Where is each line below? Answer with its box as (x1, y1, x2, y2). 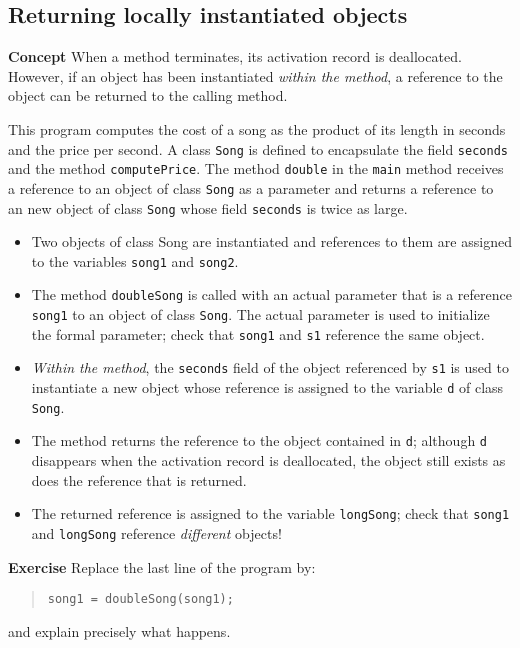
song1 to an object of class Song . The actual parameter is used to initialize (31, 304, 490, 325)
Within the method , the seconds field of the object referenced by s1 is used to (31, 357, 509, 378)
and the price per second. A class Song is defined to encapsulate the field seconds (8, 138, 508, 159)
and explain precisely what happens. (8, 620, 231, 641)
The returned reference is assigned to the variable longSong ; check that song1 (31, 503, 510, 524)
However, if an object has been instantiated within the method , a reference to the (8, 65, 503, 86)
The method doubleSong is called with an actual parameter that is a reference (31, 284, 512, 305)
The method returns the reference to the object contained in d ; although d (31, 430, 487, 451)
